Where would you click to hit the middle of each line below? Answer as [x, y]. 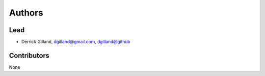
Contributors [29, 55]
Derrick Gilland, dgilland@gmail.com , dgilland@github [76, 42]
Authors [26, 13]
